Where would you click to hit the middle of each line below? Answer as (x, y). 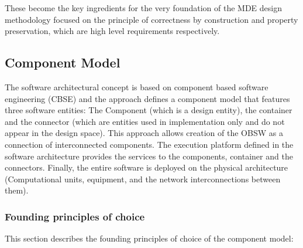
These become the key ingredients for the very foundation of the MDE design (144, 8)
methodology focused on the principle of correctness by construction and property (151, 19)
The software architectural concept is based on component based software (137, 86)
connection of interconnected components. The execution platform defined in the (149, 144)
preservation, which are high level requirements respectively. (112, 31)
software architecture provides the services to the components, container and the (149, 156)
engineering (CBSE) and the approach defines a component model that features (147, 98)
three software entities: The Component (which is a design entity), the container (149, 110)
